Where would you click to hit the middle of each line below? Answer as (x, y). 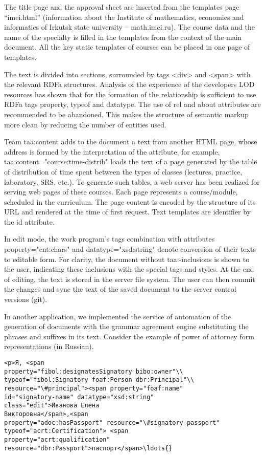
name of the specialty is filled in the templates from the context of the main (123, 37)
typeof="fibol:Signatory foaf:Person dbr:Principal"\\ (99, 380)
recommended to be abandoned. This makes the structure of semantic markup (126, 114)
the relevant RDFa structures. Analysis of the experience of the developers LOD (129, 84)
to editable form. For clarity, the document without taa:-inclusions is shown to (127, 259)
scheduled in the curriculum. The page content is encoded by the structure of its (130, 201)
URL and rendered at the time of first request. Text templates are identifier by (128, 212)
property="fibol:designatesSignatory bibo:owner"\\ (94, 371)
